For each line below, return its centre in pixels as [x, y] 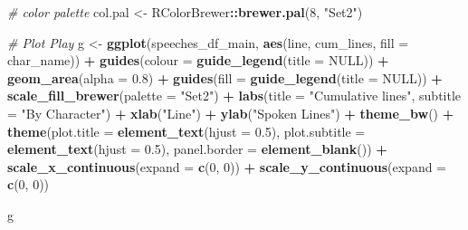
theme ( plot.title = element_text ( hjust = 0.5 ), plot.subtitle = [186, 131]
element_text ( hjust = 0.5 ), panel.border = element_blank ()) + [197, 149]
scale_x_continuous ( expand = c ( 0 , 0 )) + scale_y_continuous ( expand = [227, 166]
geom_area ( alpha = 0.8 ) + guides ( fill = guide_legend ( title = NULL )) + [225, 77]
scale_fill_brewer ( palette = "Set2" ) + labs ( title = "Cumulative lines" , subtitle [234, 96]
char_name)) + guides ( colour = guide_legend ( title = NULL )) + [198, 60]
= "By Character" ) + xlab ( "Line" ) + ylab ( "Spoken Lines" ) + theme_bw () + [231, 113]
